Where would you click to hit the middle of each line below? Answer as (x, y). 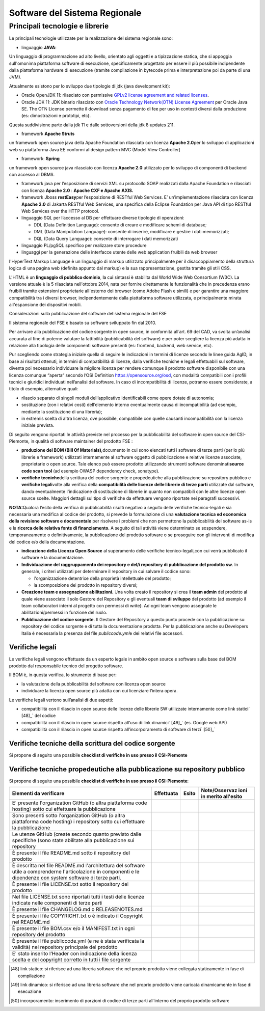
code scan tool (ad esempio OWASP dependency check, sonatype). (90, 471)
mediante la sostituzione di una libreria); (62, 411)
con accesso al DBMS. (32, 175)
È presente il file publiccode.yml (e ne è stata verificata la (78, 941)
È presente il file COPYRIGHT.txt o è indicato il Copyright (78, 916)
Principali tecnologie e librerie (59, 26)
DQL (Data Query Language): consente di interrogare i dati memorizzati (106, 239)
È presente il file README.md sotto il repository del (71, 853)
